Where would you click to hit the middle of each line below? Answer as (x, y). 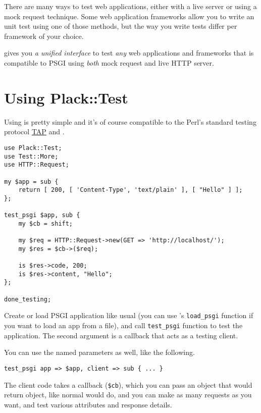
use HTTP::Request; (37, 165)
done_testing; (28, 299)
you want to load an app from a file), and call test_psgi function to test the (123, 325)
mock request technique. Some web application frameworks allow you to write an (129, 16)
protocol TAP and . (34, 132)
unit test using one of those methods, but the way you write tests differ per (121, 26)
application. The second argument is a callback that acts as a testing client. (121, 335)
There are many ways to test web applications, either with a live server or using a (130, 6)
